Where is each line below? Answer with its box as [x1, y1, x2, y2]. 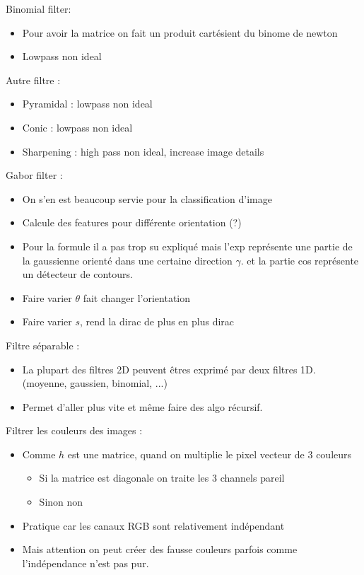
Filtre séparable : [6, 337, 80, 352]
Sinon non [39, 494, 83, 509]
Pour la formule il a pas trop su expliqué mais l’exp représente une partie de [22, 238, 353, 253]
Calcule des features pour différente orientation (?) [22, 215, 242, 230]
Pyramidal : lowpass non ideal [22, 96, 153, 111]
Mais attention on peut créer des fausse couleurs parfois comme [22, 542, 298, 557]
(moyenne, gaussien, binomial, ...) [22, 376, 168, 390]
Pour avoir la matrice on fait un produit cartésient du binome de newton [22, 25, 338, 40]
